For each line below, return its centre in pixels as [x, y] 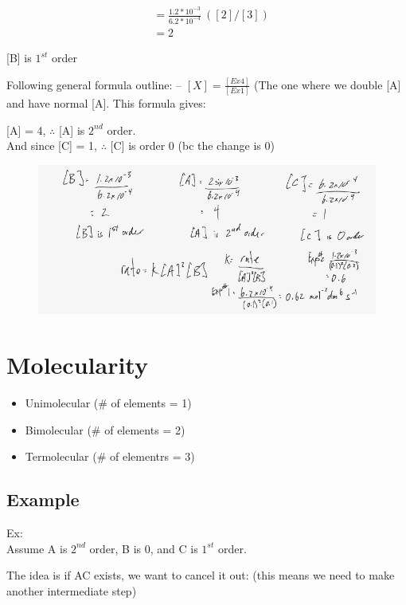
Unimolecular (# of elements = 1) [108, 403]
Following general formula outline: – [94, 84]
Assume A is [37, 548]
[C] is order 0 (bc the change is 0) [192, 145]
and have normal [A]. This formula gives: [106, 103]
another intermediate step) [72, 590]
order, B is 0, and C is [144, 548]
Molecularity [77, 365]
